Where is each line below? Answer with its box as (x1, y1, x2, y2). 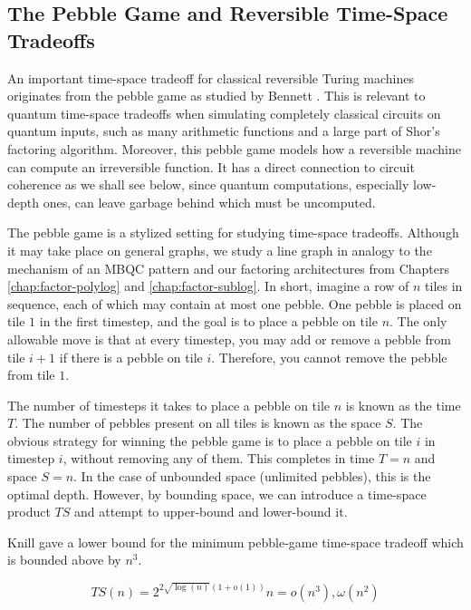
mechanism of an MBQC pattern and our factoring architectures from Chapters (7, 258, 449, 277)
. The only (389, 312, 447, 331)
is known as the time (345, 395, 461, 414)
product (7, 502, 51, 521)
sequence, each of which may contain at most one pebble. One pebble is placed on (7, 294, 462, 313)
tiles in (425, 276, 463, 295)
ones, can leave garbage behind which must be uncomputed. (43, 192, 376, 211)
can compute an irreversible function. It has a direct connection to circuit (7, 157, 415, 176)
